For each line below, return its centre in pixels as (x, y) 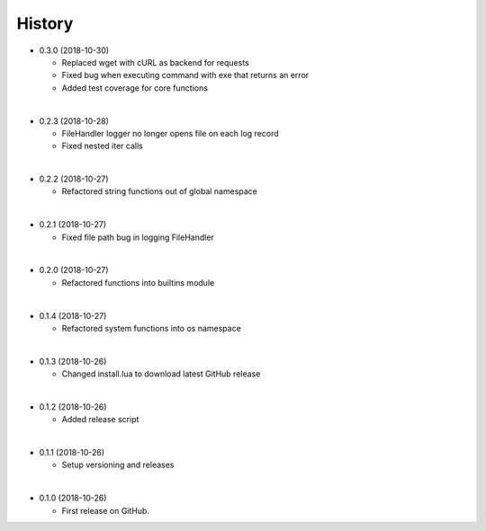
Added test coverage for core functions (135, 88)
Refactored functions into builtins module (138, 282)
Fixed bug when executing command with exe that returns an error (185, 75)
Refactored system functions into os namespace (152, 328)
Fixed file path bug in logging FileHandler (138, 237)
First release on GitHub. (106, 510)
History (45, 23)
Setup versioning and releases (118, 465)
